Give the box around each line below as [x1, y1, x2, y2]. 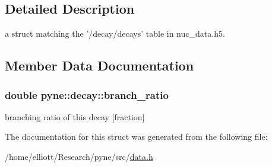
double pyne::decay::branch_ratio [5, 87, 169, 102]
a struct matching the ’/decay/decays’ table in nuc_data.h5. [5, 27, 225, 40]
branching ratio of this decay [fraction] [5, 110, 145, 123]
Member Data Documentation [5, 56, 194, 75]
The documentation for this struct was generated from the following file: [5, 130, 268, 143]
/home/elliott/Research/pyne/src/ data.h [5, 150, 153, 162]
